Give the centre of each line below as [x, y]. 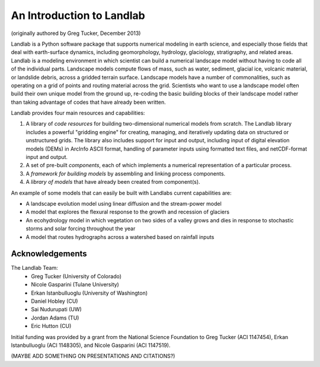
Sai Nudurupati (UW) [57, 309]
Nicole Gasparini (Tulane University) [75, 285]
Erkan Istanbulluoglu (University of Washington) [89, 293]
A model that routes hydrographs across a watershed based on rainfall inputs [120, 237]
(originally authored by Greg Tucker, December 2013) [76, 33]
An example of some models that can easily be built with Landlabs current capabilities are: [121, 193]
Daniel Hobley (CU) [55, 301]
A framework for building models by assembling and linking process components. [126, 173]
